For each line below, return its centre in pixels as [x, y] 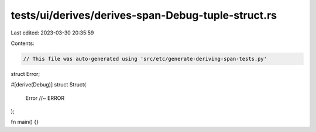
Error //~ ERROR [45, 98]
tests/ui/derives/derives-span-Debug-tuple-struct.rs [144, 15]
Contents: [23, 43]
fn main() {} [25, 122]
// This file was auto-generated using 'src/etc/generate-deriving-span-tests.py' [145, 59]
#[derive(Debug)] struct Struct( [48, 85]
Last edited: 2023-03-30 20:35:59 [52, 33]
